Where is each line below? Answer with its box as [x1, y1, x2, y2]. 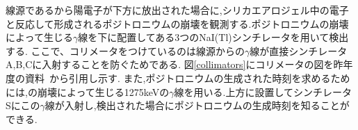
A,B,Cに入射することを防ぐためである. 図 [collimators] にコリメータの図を [6, 57, 334, 72]
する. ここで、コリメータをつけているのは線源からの [6, 43, 245, 58]
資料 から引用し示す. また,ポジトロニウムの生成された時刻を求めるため [24, 70, 350, 85]
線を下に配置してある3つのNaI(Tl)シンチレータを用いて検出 [78, 30, 349, 44]
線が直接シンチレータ [250, 43, 348, 58]
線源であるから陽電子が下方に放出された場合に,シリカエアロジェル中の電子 [6, 3, 349, 17]
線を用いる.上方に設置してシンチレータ [174, 84, 352, 99]
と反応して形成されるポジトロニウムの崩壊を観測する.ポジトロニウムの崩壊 [6, 16, 349, 31]
